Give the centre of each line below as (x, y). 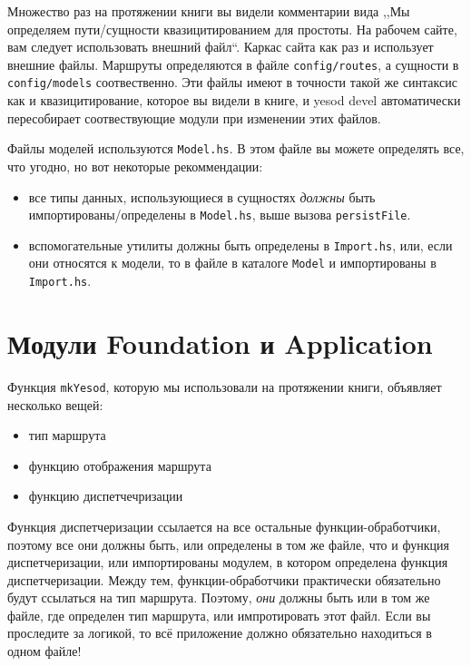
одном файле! (44, 651)
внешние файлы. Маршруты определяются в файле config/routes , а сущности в (233, 64)
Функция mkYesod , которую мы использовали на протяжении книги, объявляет (225, 386)
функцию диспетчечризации (106, 496)
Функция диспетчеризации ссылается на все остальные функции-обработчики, (224, 526)
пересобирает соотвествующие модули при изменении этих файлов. (194, 118)
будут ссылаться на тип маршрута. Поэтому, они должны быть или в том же (219, 597)
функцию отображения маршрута (120, 465)
